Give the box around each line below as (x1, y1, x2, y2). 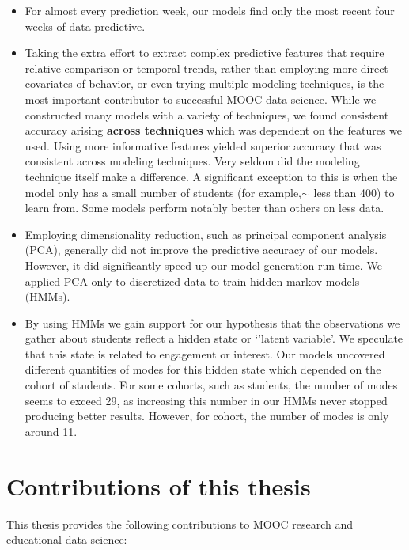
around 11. (25, 423, 78, 439)
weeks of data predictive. (25, 17, 146, 34)
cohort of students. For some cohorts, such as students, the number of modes (25, 377, 398, 393)
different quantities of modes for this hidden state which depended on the (25, 361, 381, 377)
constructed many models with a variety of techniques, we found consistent (25, 106, 389, 123)
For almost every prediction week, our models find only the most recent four (25, 2, 395, 18)
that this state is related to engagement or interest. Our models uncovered (25, 345, 385, 362)
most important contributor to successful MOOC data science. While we (25, 90, 377, 107)
